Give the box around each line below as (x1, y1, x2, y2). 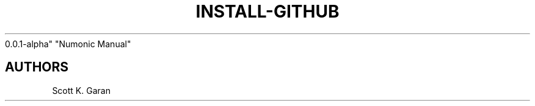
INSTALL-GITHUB (195, 1, 340, 22)
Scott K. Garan (52, 85, 111, 96)
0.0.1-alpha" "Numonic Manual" (5, 38, 131, 49)
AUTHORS (5, 59, 69, 75)
